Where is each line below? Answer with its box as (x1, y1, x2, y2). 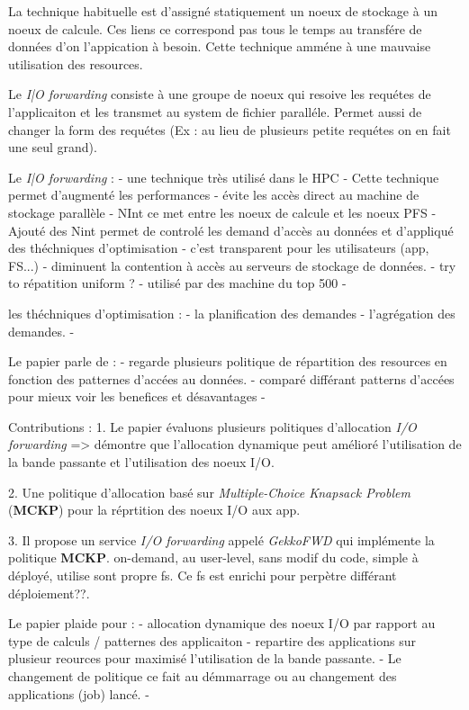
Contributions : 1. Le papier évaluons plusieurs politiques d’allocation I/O (8, 417, 417, 436)
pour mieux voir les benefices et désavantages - (8, 387, 266, 406)
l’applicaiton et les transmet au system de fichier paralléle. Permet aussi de (8, 102, 422, 121)
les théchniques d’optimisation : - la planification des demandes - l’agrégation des (8, 303, 455, 322)
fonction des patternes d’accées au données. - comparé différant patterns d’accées (8, 369, 455, 388)
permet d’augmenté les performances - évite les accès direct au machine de (8, 185, 419, 204)
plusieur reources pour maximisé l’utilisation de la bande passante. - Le (8, 649, 401, 668)
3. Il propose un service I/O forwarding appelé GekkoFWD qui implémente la (8, 530, 435, 549)
